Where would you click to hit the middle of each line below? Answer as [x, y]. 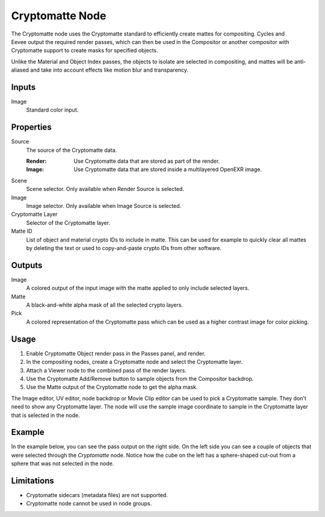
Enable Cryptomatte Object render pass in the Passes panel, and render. [116, 353]
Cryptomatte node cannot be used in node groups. [89, 504]
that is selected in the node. [46, 415]
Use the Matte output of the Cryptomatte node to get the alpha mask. [112, 387]
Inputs [23, 87]
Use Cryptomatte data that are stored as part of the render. [147, 161]
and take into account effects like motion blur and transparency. [110, 70]
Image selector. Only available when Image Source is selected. [104, 206]
